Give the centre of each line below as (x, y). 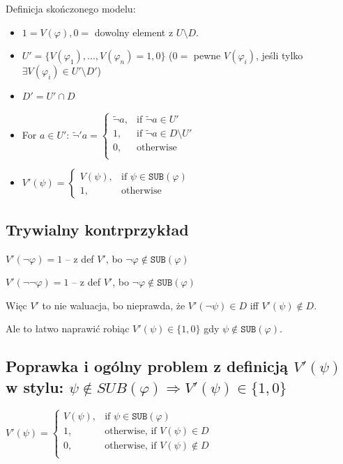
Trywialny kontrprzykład (97, 229)
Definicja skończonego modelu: (71, 8)
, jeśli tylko (279, 55)
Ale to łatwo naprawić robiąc (68, 328)
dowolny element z (134, 32)
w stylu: (35, 386)
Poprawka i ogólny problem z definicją (147, 366)
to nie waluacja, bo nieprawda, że (114, 305)
